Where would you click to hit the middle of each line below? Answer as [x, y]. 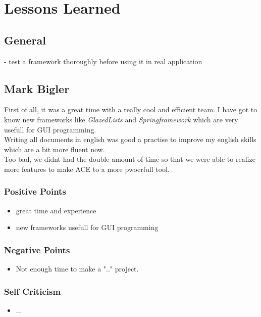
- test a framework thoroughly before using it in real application [103, 61]
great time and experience [56, 210]
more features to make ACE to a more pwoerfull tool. [87, 169]
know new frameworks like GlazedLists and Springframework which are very [121, 119]
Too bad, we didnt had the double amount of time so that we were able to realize [130, 159]
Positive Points [35, 191]
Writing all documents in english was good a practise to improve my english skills [130, 139]
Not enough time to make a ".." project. [77, 269]
